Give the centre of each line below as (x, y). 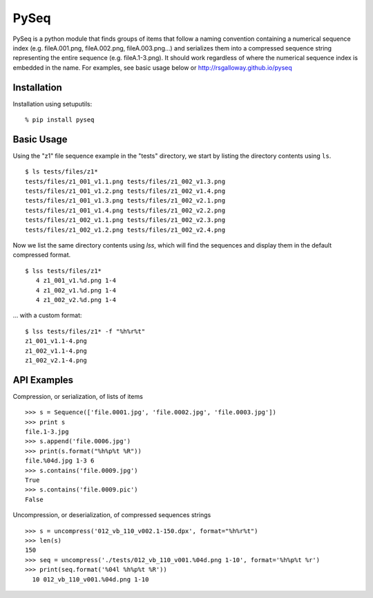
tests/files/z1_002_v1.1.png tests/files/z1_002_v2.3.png (125, 220)
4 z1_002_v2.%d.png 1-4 (76, 300)
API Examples (43, 380)
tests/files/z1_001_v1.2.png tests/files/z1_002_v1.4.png (125, 191)
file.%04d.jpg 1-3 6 (60, 461)
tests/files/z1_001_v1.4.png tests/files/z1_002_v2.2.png (125, 210)
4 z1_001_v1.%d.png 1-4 (76, 281)
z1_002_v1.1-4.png (56, 351)
